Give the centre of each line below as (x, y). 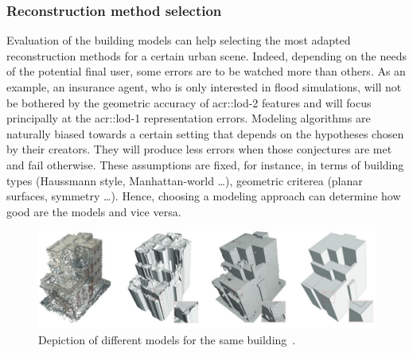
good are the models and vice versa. (94, 211)
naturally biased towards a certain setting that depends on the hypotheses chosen (205, 133)
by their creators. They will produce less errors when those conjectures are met (199, 149)
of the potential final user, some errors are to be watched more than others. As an (206, 71)
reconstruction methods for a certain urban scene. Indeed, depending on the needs (206, 55)
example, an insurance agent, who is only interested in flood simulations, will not (204, 87)
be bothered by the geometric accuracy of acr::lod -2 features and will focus (189, 102)
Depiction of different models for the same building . (167, 339)
